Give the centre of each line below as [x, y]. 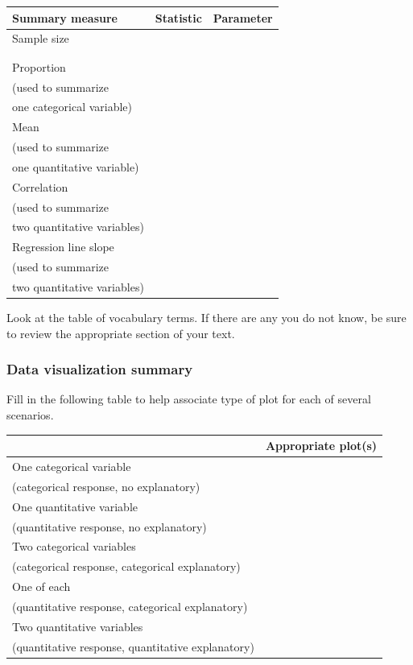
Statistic [178, 17]
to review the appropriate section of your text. [121, 333]
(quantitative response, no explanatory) [109, 526]
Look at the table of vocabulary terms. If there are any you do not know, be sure [206, 318]
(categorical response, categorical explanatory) [126, 566]
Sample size [41, 38]
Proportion [39, 66]
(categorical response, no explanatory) [106, 486]
